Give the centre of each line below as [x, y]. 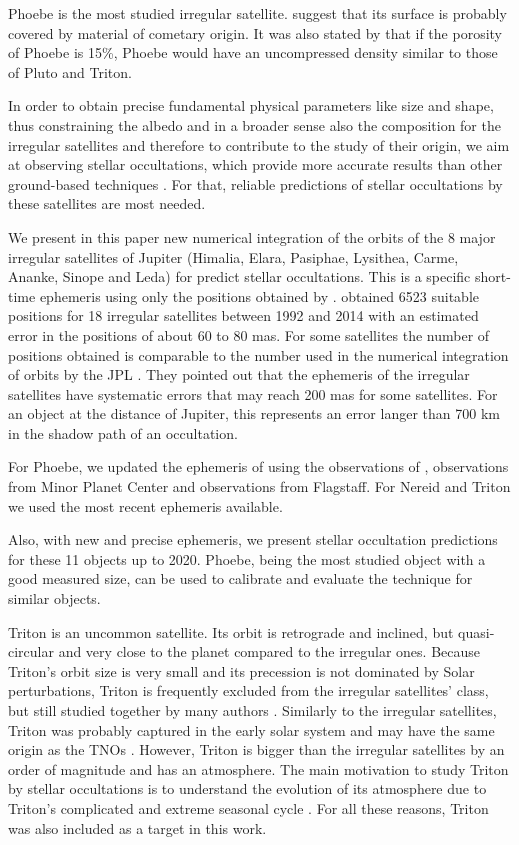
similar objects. [54, 598]
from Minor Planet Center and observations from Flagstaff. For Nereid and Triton [259, 486]
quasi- [476, 631]
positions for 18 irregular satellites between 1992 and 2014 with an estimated [243, 315]
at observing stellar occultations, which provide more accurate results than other [255, 164]
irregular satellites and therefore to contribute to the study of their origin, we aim [259, 144]
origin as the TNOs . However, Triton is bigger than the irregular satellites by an [256, 749]
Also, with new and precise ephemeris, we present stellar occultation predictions [253, 539]
